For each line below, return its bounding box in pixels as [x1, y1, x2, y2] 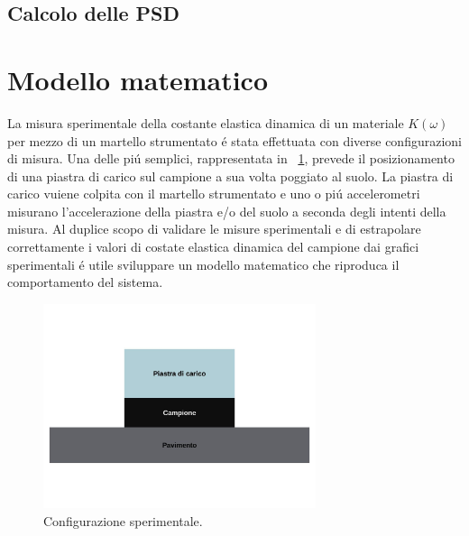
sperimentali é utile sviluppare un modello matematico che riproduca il [7, 254, 400, 273]
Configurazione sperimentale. [43, 511, 203, 530]
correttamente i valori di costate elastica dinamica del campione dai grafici [7, 237, 419, 256]
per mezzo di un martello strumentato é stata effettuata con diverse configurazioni [7, 131, 462, 150]
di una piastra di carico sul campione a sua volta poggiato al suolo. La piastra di [7, 166, 454, 185]
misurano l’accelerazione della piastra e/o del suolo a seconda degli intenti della [7, 201, 446, 220]
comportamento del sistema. [7, 273, 163, 291]
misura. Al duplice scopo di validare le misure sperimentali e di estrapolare [7, 219, 421, 238]
